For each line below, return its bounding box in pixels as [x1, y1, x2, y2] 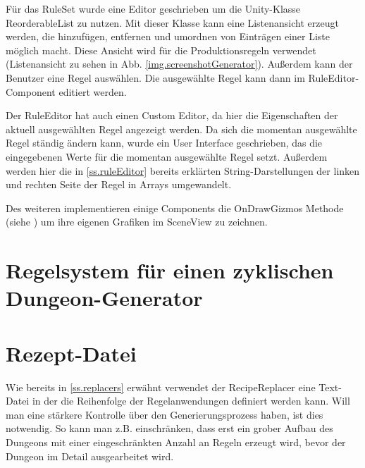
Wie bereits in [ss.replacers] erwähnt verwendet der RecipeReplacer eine [6, 379, 316, 394]
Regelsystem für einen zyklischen [6, 256, 334, 285]
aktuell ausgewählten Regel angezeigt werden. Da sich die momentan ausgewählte [6, 121, 357, 136]
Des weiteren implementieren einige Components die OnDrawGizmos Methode [6, 200, 344, 215]
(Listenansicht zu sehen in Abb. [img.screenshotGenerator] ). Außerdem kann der [6, 56, 353, 71]
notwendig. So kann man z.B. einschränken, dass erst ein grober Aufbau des [6, 421, 333, 436]
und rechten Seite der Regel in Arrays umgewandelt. [6, 177, 232, 192]
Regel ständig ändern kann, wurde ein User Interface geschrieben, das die [6, 135, 323, 150]
